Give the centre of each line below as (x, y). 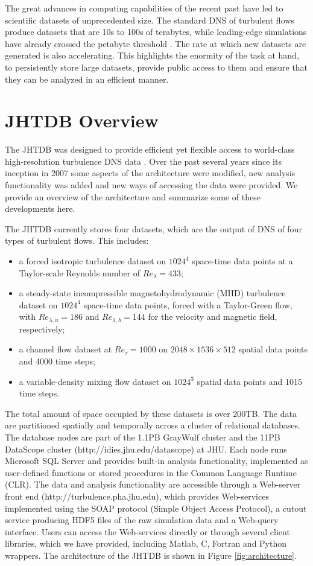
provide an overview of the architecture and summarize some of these (133, 196)
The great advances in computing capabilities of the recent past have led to (144, 8)
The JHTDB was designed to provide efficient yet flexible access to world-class (150, 149)
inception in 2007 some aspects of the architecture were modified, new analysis (150, 173)
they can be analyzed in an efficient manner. (87, 79)
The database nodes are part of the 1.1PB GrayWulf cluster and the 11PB (143, 437)
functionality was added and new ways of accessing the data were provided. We (151, 185)
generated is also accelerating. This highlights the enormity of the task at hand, (152, 55)
